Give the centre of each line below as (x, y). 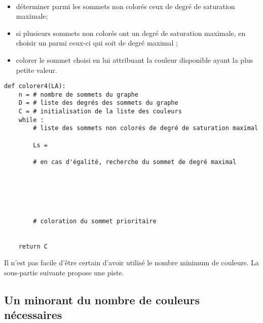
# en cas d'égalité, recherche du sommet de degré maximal (135, 162)
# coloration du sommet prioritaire (95, 221)
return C (33, 246)
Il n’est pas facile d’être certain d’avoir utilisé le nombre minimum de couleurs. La (131, 263)
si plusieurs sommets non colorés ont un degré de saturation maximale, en (131, 33)
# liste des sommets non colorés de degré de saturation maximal (146, 128)
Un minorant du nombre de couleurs (102, 299)
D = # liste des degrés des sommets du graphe (98, 103)
